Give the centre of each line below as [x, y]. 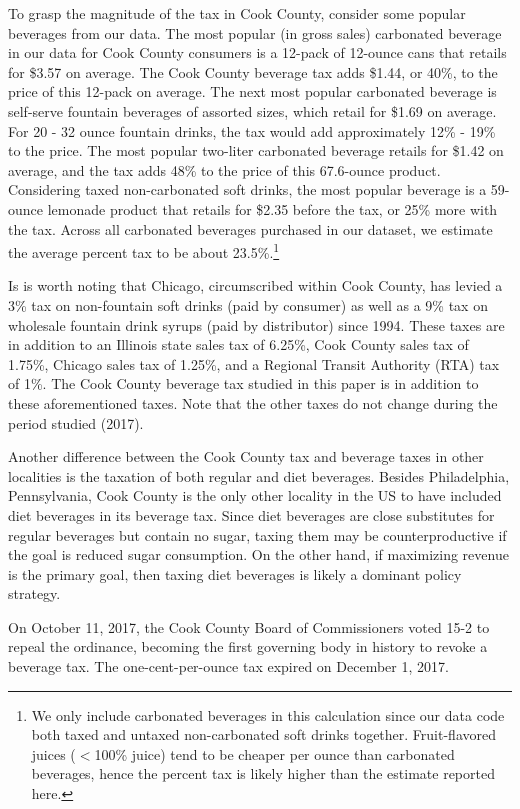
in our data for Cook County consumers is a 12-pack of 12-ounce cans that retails [257, 52]
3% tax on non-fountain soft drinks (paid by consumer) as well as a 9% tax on [248, 304]
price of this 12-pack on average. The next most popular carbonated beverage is [252, 91]
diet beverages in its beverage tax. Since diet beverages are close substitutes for [251, 514]
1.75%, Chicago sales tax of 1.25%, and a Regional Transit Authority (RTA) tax [254, 363]
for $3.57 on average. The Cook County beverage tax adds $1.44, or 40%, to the [253, 71]
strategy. [34, 593]
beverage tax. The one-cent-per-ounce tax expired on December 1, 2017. [228, 666]
